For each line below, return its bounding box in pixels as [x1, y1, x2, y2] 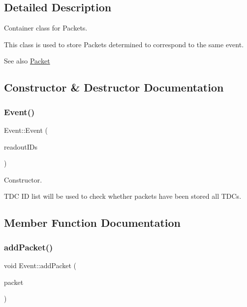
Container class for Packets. [4, 23, 88, 33]
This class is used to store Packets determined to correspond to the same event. [4, 39, 244, 49]
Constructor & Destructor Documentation [4, 80, 224, 95]
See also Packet [4, 56, 50, 66]
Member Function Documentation [4, 215, 181, 230]
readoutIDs [4, 141, 37, 152]
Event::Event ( [4, 124, 48, 135]
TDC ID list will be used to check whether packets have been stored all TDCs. [4, 191, 242, 201]
